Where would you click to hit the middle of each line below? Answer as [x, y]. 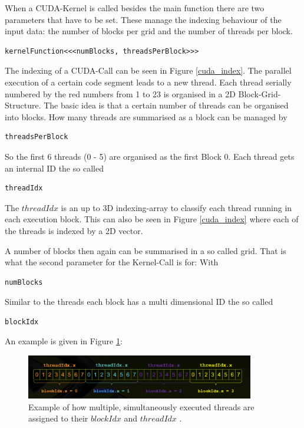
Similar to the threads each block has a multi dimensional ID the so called [139, 302]
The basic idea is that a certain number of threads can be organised [166, 105]
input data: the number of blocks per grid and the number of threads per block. [149, 31]
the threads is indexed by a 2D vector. [74, 230]
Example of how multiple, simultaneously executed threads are [141, 406]
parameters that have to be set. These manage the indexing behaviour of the [143, 19]
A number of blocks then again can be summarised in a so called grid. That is [146, 250]
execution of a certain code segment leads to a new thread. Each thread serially [148, 82]
